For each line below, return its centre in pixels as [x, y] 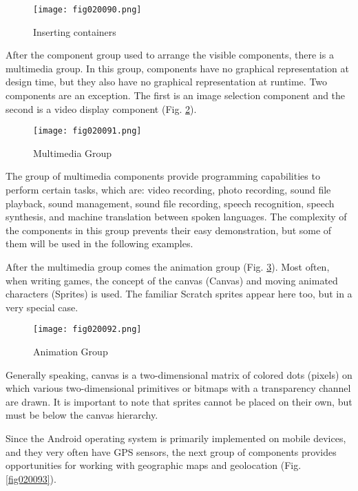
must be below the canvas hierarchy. [82, 415]
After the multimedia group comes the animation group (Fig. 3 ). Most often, [168, 267]
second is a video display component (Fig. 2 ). [101, 108]
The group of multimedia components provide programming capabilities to [163, 176]
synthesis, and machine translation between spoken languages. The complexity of [176, 217]
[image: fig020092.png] [87, 330]
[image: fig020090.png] [87, 10]
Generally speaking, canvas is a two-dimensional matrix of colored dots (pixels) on [179, 374]
